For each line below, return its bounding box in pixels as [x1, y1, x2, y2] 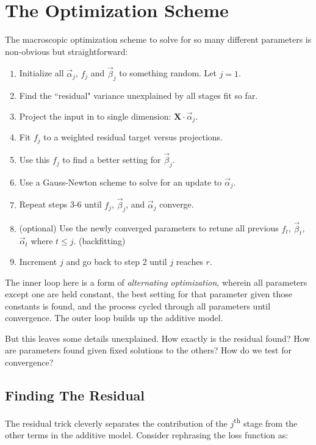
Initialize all [19, 67, 64, 79]
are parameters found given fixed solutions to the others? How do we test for [5, 344, 292, 356]
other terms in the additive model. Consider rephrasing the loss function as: [5, 429, 289, 441]
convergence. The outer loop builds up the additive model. [5, 311, 223, 324]
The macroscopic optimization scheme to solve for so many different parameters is [5, 33, 312, 46]
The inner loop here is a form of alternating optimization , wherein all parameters [5, 275, 307, 288]
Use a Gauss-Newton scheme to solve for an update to [19, 175, 222, 188]
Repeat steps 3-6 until [19, 198, 102, 211]
